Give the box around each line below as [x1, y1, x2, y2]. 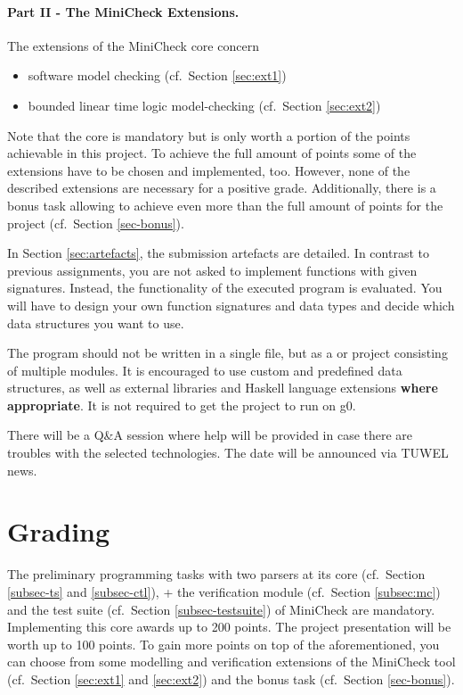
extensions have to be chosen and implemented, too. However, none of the [7, 161, 410, 179]
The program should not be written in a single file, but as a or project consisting [7, 343, 448, 362]
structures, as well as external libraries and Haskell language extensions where [7, 378, 438, 397]
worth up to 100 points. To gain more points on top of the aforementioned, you [7, 634, 440, 653]
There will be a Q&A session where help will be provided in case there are [7, 426, 413, 444]
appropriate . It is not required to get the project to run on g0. [7, 395, 356, 414]
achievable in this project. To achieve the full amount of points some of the [7, 144, 417, 162]
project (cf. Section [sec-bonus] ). [7, 213, 184, 232]
